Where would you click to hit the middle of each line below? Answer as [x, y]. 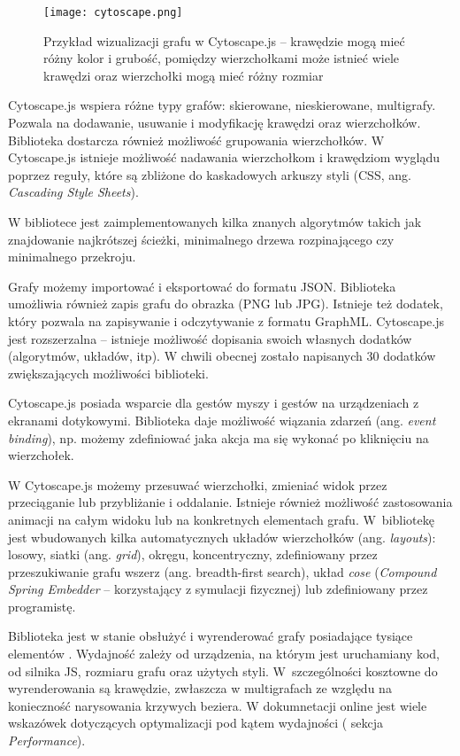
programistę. [42, 606]
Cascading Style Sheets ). [73, 192]
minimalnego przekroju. [72, 257]
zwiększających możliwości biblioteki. [108, 373]
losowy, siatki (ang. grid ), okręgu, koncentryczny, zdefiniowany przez [193, 554]
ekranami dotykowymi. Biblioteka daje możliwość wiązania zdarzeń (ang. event [222, 420]
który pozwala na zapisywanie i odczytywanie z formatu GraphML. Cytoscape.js [226, 320]
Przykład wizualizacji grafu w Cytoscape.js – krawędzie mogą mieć [224, 40]
